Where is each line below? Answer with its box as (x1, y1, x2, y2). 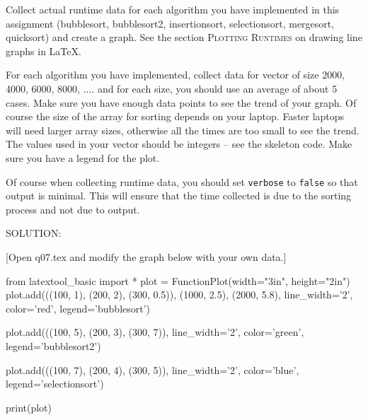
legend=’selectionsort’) (6, 376, 104, 391)
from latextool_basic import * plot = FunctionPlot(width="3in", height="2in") (6, 273, 350, 288)
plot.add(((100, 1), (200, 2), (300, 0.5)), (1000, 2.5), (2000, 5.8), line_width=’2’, (6, 287, 353, 302)
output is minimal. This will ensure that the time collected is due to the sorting (6, 188, 352, 203)
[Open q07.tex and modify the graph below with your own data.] (6, 249, 287, 264)
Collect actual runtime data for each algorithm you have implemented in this (6, 2, 340, 16)
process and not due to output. (6, 202, 140, 216)
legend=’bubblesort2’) (6, 338, 101, 353)
